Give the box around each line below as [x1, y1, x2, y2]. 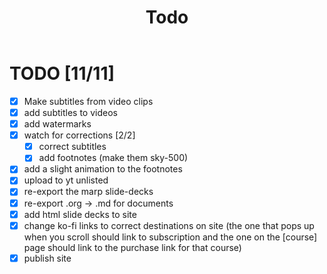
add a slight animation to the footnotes [23, 163, 183, 175]
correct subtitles [38, 141, 107, 153]
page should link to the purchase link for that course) [23, 241, 242, 253]
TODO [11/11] [9, 62, 116, 85]
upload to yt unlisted [23, 174, 109, 186]
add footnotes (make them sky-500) [38, 152, 189, 164]
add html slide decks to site [23, 208, 137, 220]
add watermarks [23, 118, 92, 130]
